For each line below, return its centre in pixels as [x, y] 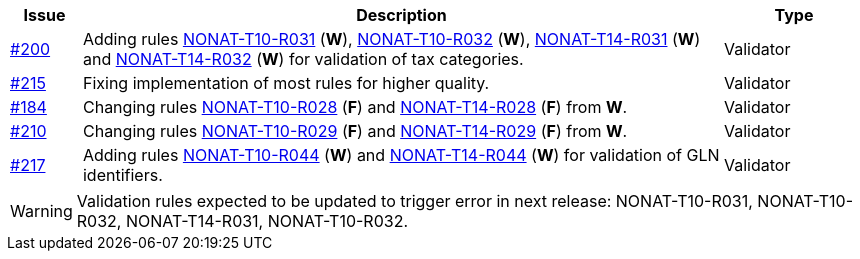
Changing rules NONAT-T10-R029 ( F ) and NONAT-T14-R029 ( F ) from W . [355, 131]
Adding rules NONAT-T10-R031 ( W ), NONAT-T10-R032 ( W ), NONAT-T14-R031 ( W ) [391, 39]
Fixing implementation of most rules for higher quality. [286, 83]
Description [401, 15]
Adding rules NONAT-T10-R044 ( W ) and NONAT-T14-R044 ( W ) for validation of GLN [401, 155]
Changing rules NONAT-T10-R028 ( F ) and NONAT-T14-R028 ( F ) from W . [355, 107]
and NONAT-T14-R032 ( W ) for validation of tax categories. [303, 59]
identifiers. [122, 175]
